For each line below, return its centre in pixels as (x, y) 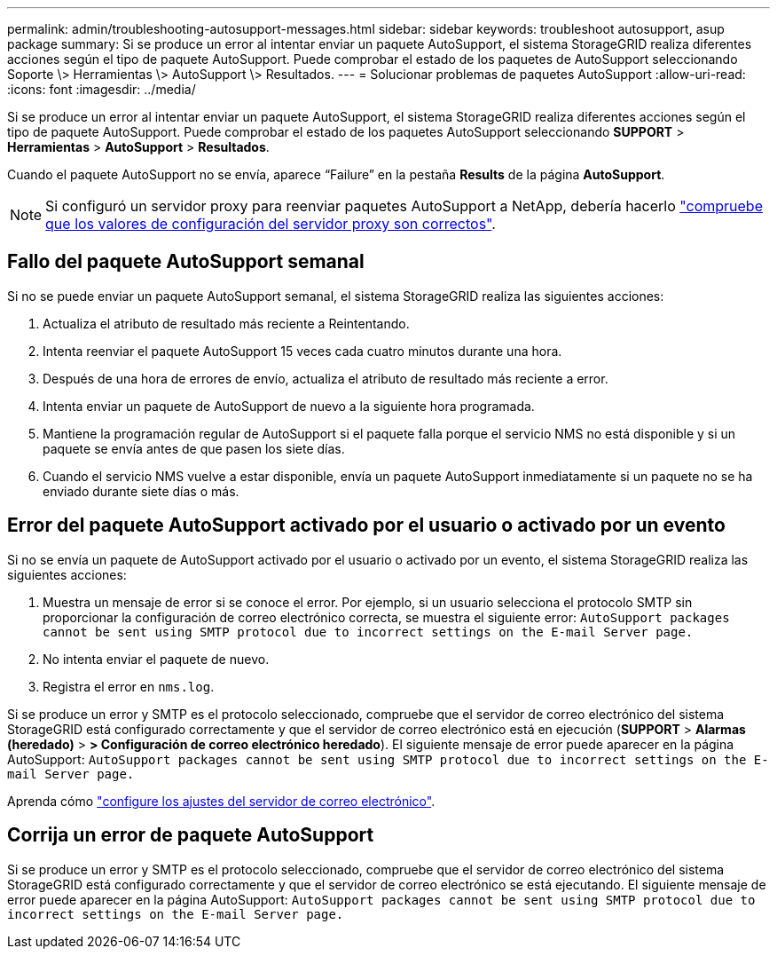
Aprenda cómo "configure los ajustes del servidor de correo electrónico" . (221, 801)
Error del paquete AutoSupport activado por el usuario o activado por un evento (366, 525)
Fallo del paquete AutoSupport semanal (186, 262)
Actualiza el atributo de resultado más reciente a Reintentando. (226, 323)
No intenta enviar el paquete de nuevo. (156, 659)
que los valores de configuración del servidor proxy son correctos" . (271, 224)
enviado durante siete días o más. (141, 491)
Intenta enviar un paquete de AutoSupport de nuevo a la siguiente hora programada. (289, 406)
